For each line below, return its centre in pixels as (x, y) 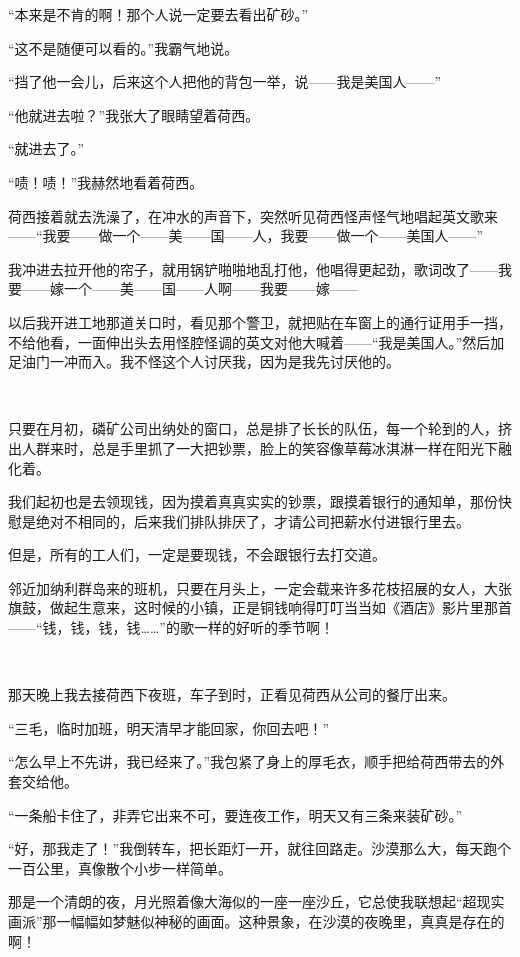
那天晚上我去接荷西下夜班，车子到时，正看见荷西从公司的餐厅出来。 (232, 694)
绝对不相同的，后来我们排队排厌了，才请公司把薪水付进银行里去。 (252, 520)
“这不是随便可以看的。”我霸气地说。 (123, 47)
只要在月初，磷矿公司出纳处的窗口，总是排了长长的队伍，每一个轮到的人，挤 (260, 428)
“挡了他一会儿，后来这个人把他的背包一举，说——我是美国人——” (225, 81)
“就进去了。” (46, 148)
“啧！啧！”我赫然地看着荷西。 (106, 181)
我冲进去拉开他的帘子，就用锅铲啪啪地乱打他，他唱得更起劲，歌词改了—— (253, 268)
